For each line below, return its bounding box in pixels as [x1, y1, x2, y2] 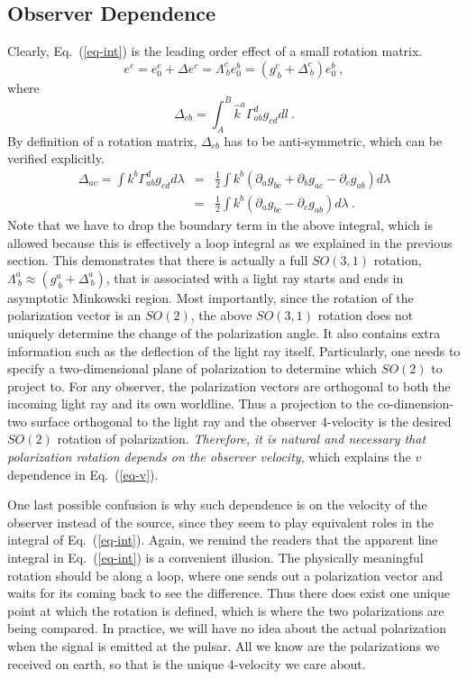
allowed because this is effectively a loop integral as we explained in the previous [7, 233, 453, 252]
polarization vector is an [7, 306, 142, 325]
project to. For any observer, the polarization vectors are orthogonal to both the [7, 376, 451, 395]
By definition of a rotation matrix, [7, 131, 197, 150]
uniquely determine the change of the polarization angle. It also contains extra [7, 323, 441, 342]
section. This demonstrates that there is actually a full [7, 251, 308, 270]
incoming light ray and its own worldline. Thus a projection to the [7, 394, 374, 413]
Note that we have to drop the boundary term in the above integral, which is [7, 215, 433, 234]
